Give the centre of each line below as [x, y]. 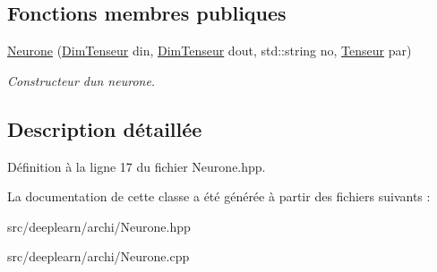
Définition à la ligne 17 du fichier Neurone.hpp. [137, 166]
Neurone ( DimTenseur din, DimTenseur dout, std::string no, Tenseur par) [210, 51]
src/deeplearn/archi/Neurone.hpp [99, 226]
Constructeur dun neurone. [81, 80]
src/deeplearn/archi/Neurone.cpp [99, 256]
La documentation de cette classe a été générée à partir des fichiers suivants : [219, 196]
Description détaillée [105, 128]
